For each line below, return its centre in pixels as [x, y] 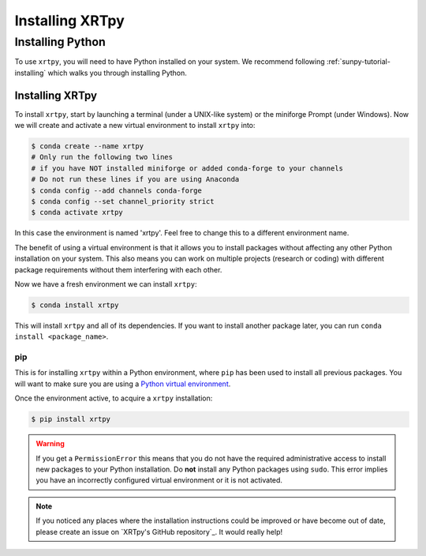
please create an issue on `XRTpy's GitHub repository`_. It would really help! [159, 532]
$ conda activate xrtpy [77, 212]
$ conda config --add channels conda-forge [117, 190]
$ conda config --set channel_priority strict [123, 202]
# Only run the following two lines [102, 157]
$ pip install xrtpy [71, 419]
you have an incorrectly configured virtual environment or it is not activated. [159, 480]
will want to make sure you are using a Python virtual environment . [123, 384]
